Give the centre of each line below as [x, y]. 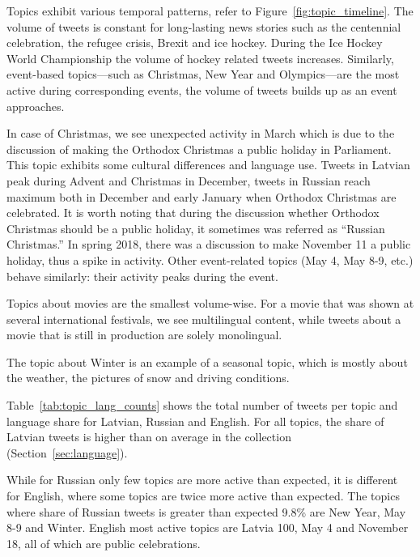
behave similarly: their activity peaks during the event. [142, 276]
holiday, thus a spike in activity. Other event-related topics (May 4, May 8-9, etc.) [210, 259]
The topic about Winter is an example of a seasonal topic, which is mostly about [207, 361]
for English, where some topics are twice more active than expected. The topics [203, 496]
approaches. [36, 106]
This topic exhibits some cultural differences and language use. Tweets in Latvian [208, 165]
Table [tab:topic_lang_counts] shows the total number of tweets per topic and [202, 405]
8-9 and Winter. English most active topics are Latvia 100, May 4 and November [208, 527]
